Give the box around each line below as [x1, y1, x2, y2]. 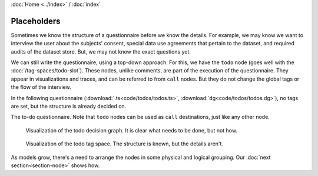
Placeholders [11, 16, 61, 26]
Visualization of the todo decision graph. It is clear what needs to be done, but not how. [25, 127, 238, 134]
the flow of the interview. [11, 84, 71, 91]
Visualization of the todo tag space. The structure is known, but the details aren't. [25, 140, 224, 147]
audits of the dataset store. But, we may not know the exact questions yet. [11, 48, 191, 55]
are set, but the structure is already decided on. [11, 103, 127, 110]
